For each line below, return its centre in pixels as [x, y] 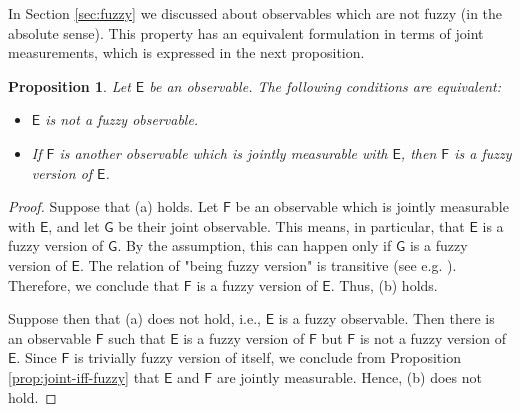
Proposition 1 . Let [69, 85]
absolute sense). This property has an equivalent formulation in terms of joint [246, 32]
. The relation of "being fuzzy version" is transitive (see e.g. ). [268, 264]
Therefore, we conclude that [94, 284]
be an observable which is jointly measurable [372, 206]
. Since [36, 357]
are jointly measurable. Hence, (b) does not [349, 376]
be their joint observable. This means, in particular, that [291, 225]
